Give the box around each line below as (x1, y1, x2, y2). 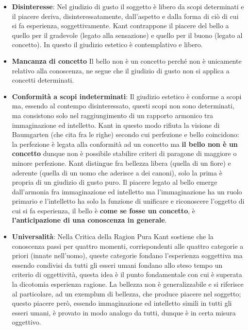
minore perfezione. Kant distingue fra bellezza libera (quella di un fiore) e (12, 157, 231, 168)
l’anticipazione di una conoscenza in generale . (12, 215, 167, 225)
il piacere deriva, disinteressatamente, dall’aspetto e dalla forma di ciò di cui (12, 11, 239, 21)
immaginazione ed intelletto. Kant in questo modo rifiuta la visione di (12, 120, 220, 130)
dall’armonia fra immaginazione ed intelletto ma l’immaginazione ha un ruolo (12, 186, 242, 196)
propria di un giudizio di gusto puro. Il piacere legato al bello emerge (12, 177, 217, 187)
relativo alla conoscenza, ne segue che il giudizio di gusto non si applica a (12, 65, 230, 75)
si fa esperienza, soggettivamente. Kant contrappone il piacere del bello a (12, 20, 229, 31)
